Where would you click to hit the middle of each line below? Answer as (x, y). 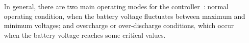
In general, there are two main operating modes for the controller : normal (116, 6)
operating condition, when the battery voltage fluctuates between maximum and (125, 16)
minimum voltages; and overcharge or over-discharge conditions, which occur (119, 25)
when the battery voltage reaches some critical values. (85, 35)
